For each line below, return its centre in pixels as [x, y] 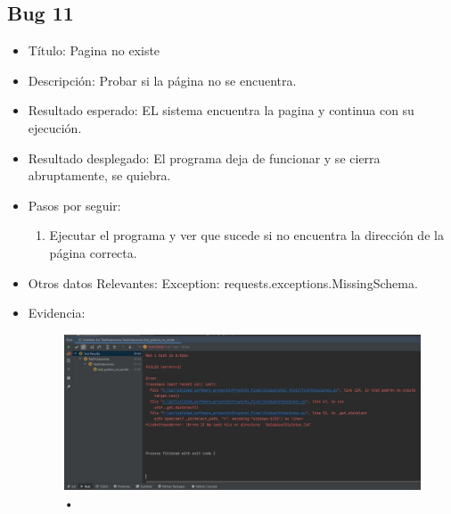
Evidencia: [57, 313]
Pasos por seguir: [74, 205]
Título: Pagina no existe [94, 50]
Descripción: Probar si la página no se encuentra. [162, 80]
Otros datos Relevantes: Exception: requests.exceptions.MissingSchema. [223, 282]
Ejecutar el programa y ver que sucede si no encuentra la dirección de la [246, 235]
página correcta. [93, 252]
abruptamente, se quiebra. [99, 175]
